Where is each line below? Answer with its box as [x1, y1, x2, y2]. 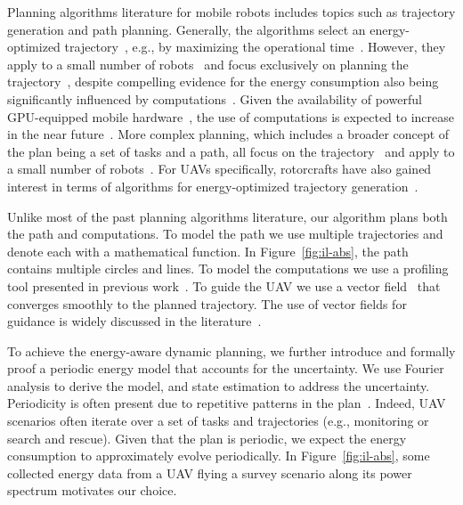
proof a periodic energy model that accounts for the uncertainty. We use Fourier [7, 359, 444, 378]
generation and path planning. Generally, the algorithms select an [7, 20, 366, 38]
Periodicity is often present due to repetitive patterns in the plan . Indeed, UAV [7, 394, 446, 412]
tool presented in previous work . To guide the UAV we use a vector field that [7, 276, 441, 295]
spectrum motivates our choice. [7, 481, 177, 500]
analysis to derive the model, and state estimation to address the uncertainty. [7, 376, 430, 395]
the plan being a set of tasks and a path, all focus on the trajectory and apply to [7, 142, 455, 160]
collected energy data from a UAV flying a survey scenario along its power [7, 463, 412, 482]
